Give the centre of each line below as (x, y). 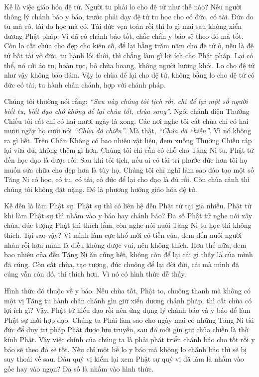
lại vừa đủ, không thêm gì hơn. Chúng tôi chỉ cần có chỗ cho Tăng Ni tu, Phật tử (129, 150)
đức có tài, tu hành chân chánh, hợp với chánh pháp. (85, 84)
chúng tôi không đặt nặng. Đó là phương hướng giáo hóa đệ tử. (101, 189)
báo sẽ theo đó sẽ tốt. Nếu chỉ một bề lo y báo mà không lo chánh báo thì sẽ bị (126, 349)
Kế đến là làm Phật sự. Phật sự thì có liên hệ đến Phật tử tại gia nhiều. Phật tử (128, 206)
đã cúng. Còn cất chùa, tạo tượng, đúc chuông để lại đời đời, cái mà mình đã (122, 264)
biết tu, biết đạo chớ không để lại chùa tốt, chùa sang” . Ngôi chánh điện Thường (127, 111)
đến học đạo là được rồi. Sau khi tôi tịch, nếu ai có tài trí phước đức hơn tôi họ (126, 159)
